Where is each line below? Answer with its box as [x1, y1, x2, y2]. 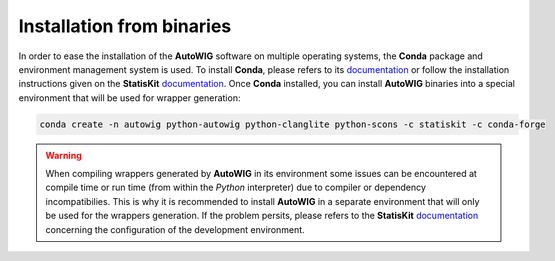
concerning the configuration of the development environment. [45, 223, 305, 235]
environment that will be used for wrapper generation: [18, 91, 241, 104]
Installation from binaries [18, 15, 232, 37]
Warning [45, 149, 82, 161]
